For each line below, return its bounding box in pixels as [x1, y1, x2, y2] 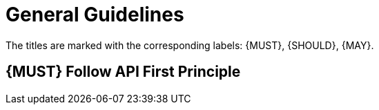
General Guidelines [6, 3, 184, 26]
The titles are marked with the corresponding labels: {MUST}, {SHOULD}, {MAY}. [6, 39, 374, 51]
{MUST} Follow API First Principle [6, 63, 241, 81]
